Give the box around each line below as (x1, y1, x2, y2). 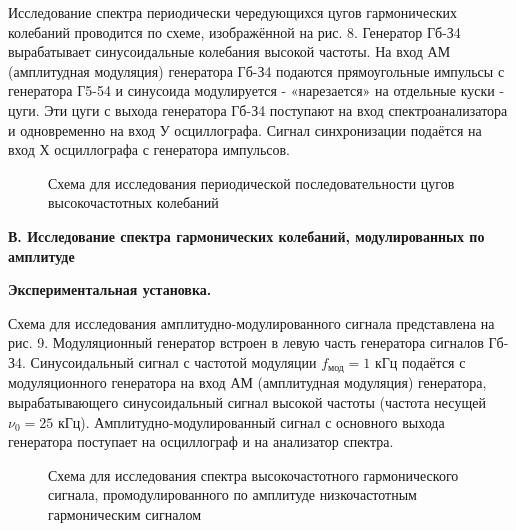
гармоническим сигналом (48, 503, 202, 524)
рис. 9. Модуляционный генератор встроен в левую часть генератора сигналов (8, 332, 484, 353)
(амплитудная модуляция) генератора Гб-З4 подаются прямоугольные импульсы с (8, 60, 505, 81)
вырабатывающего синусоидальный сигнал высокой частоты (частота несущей (8, 391, 486, 412)
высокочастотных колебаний (48, 192, 219, 213)
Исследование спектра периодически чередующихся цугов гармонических (8, 2, 457, 22)
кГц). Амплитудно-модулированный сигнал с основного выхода (57, 411, 445, 432)
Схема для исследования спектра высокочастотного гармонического (48, 464, 459, 485)
